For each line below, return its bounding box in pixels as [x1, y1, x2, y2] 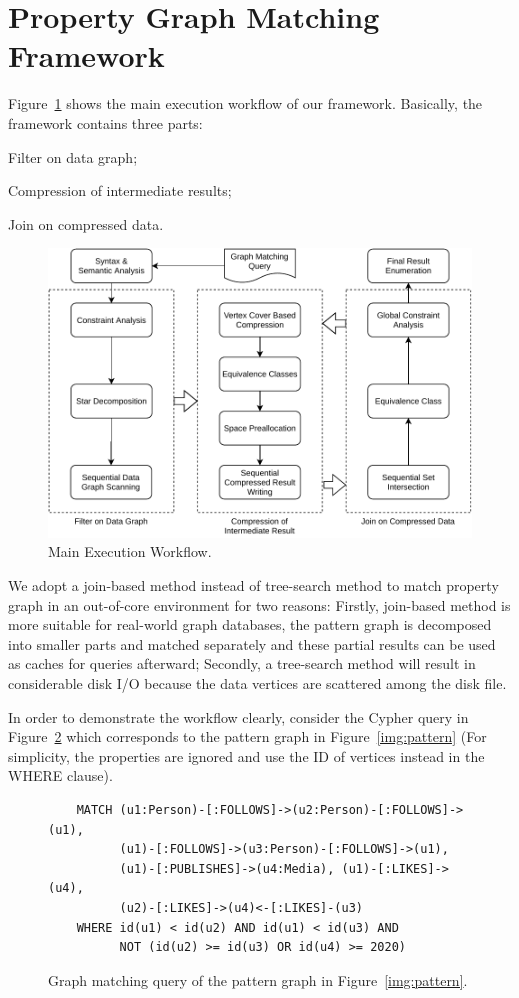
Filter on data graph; [8, 146, 138, 167]
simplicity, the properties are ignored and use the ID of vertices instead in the [8, 745, 485, 766]
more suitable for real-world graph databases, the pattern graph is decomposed [8, 614, 492, 635]
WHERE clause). [8, 765, 113, 786]
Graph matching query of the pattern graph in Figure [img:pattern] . [48, 969, 468, 990]
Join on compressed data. [8, 213, 164, 234]
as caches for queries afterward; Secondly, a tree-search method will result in [8, 653, 476, 674]
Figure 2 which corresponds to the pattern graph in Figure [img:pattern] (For [8, 726, 487, 747]
